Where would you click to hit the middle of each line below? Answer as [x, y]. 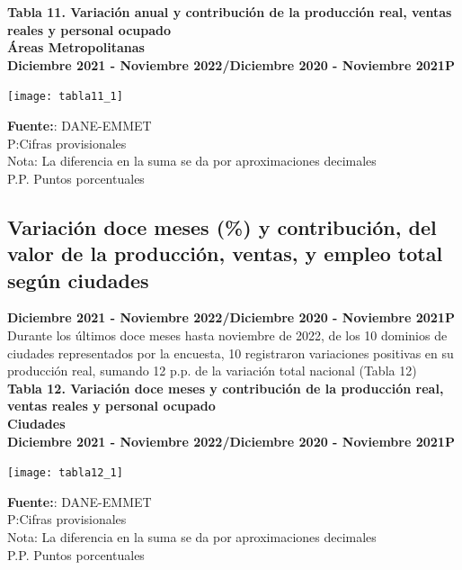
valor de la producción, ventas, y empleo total [225, 253]
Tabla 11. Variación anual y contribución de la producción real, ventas [230, 12]
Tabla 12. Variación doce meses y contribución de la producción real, [226, 388]
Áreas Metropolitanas [76, 47]
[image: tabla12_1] [65, 473]
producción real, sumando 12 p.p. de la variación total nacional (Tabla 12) [212, 371]
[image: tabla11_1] [65, 97]
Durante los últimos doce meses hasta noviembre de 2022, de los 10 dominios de [227, 335]
